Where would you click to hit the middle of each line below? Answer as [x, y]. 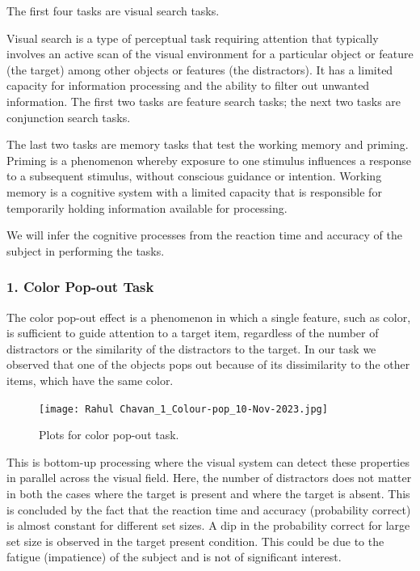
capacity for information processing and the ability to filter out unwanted [188, 85]
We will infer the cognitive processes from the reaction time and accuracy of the [204, 235]
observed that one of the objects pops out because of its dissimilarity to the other [208, 364]
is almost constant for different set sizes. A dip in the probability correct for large [208, 525]
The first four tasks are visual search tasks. [113, 11]
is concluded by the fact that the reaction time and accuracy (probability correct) [209, 509]
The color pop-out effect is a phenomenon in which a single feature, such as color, [209, 317]
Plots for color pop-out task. [109, 435]
